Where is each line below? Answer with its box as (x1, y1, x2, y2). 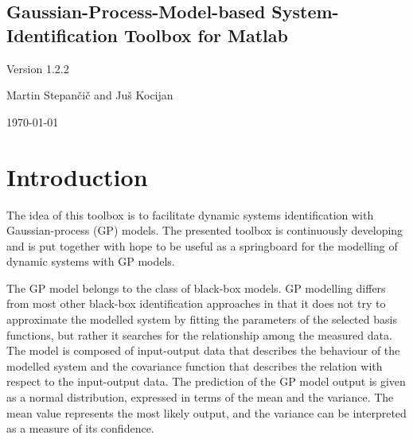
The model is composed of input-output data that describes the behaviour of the (6, 342, 400, 359)
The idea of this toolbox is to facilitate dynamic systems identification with (6, 206, 374, 223)
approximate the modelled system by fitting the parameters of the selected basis (6, 311, 397, 328)
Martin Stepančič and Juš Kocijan (6, 87, 173, 103)
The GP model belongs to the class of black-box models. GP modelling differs (6, 279, 386, 296)
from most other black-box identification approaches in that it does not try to (6, 295, 386, 312)
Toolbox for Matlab (123, 22, 288, 47)
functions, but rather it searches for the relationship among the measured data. (6, 326, 392, 343)
